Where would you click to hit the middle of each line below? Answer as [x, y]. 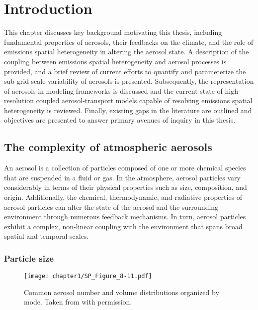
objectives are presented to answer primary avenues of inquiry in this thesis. [120, 120]
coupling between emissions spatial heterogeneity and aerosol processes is [115, 61]
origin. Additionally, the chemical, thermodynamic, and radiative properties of [123, 197]
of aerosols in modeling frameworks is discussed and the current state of [113, 90]
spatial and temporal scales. [46, 236]
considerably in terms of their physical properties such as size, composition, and [126, 187]
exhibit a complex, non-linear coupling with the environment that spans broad [123, 226]
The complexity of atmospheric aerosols [108, 147]
